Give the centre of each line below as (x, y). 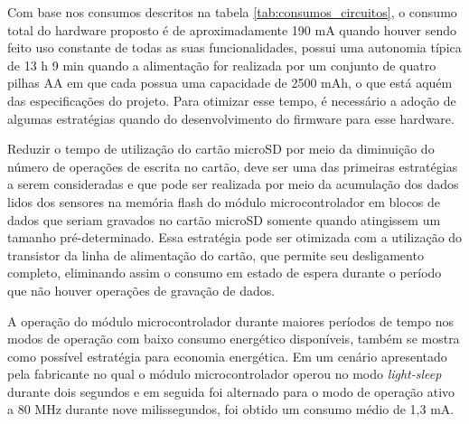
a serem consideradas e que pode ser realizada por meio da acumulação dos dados (233, 184)
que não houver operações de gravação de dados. (141, 290)
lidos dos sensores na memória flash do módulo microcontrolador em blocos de (224, 201)
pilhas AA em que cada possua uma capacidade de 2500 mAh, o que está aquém (230, 83)
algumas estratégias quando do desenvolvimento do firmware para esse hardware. (231, 118)
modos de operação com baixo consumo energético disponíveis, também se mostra (234, 339)
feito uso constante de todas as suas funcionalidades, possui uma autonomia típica (234, 47)
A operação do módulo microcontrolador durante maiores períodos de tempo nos (231, 320)
